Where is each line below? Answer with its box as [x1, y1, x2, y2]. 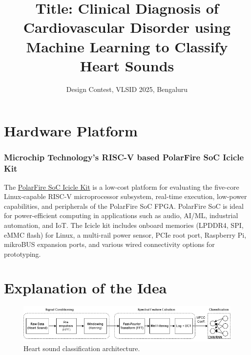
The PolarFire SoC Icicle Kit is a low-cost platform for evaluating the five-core [4, 181, 239, 192]
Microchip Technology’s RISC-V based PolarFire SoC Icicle [4, 151, 244, 163]
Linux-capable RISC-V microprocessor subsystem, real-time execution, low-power [4, 191, 247, 201]
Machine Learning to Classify [26, 36, 228, 56]
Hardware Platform [4, 121, 138, 141]
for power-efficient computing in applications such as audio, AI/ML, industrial [4, 210, 238, 221]
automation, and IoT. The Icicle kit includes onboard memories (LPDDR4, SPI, [4, 220, 244, 230]
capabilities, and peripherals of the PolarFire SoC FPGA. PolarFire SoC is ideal [4, 200, 244, 211]
